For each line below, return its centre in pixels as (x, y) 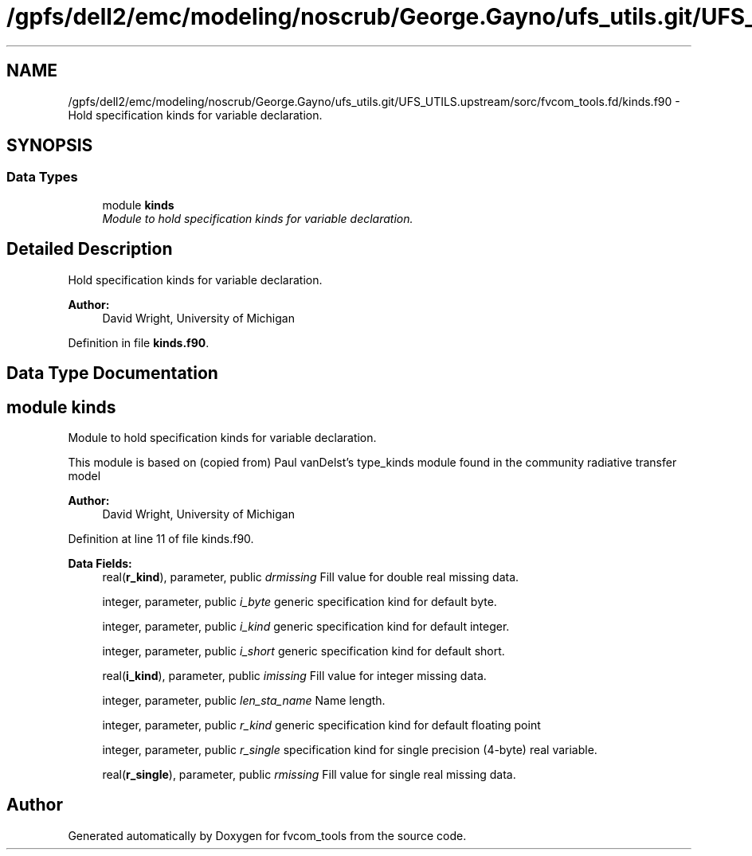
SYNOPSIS (50, 146)
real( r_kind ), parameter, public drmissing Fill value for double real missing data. (311, 577)
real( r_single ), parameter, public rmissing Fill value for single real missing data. (309, 774)
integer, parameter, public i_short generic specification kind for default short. (304, 651)
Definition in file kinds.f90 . (139, 342)
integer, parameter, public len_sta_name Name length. (244, 700)
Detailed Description (90, 249)
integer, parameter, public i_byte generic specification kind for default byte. (300, 601)
